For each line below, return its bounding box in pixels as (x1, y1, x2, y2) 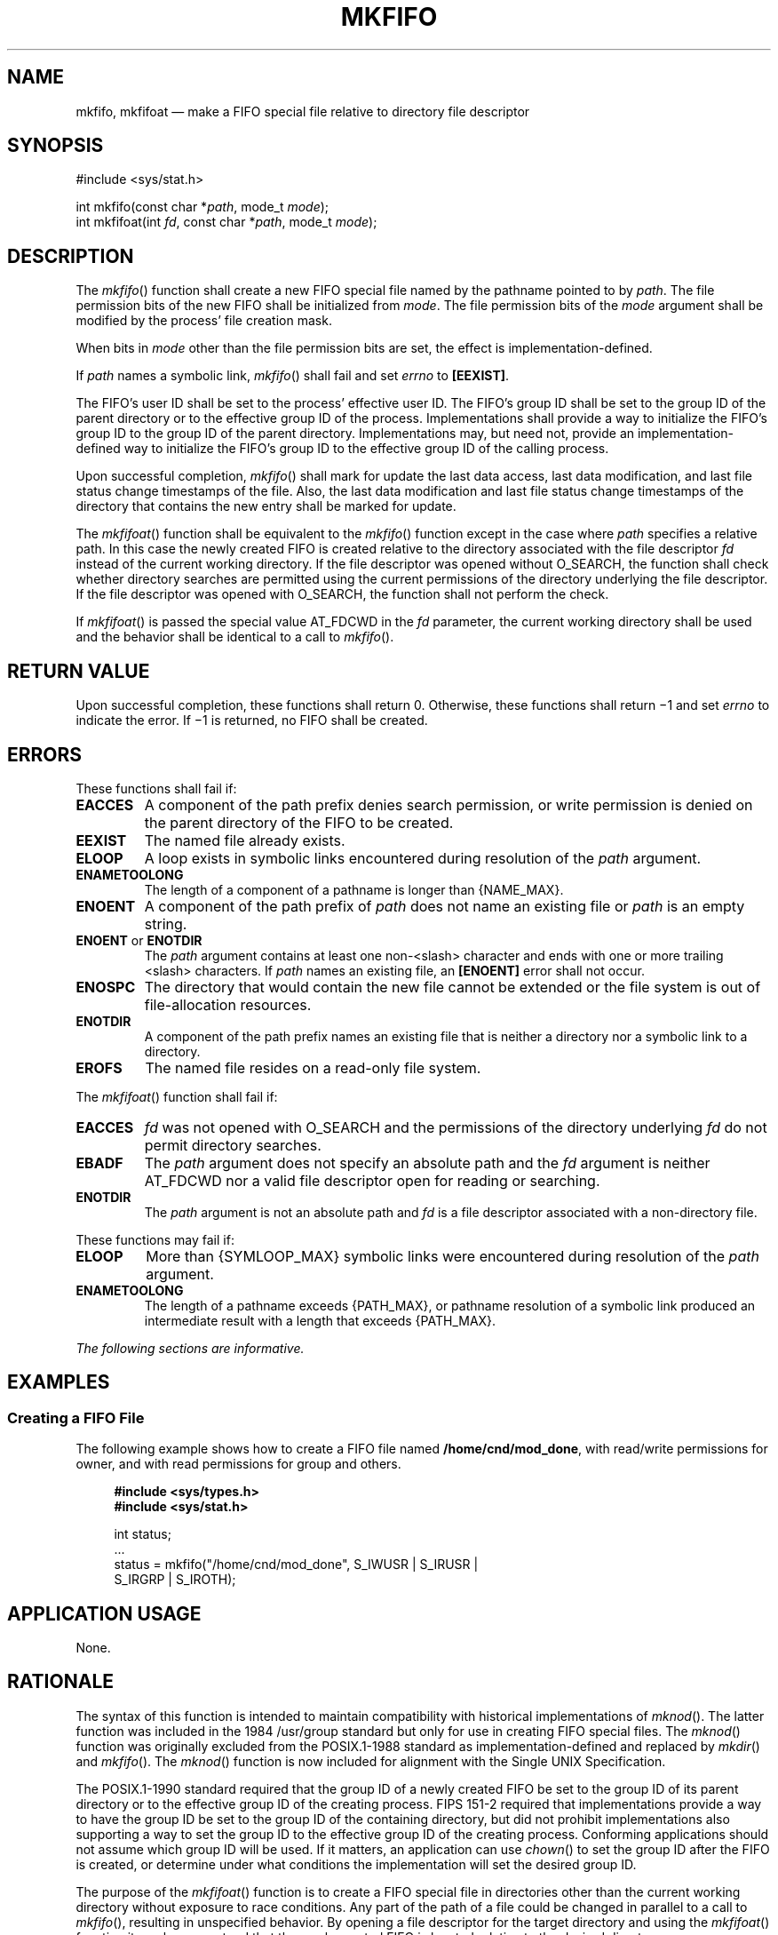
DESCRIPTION (7, 244, 134, 267)
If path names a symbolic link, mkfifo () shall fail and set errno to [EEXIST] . (75, 368, 510, 384)
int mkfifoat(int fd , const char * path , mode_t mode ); (75, 214, 377, 230)
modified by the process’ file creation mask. (75, 313, 332, 329)
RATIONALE (7, 1670, 115, 1693)
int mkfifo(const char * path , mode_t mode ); (75, 199, 329, 215)
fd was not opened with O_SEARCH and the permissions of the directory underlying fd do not (144, 1118, 767, 1136)
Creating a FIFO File (7, 1408, 145, 1427)
